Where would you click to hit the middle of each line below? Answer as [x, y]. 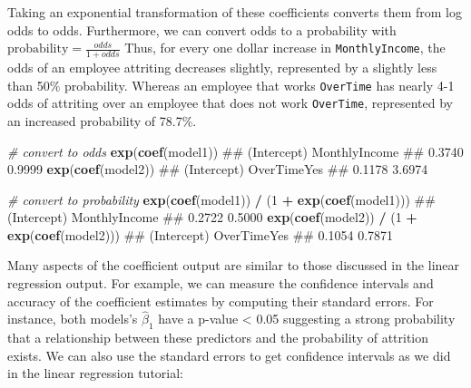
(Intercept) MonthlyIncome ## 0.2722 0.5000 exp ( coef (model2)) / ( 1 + [212, 217]
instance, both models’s [73, 319]
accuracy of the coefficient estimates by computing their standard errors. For [221, 301]
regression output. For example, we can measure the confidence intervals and [221, 283]
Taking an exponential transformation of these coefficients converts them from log [235, 12]
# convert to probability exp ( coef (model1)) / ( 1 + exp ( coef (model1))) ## [221, 199]
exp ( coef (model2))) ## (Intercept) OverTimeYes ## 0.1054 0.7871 [201, 234]
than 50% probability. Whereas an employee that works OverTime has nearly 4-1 [231, 85]
